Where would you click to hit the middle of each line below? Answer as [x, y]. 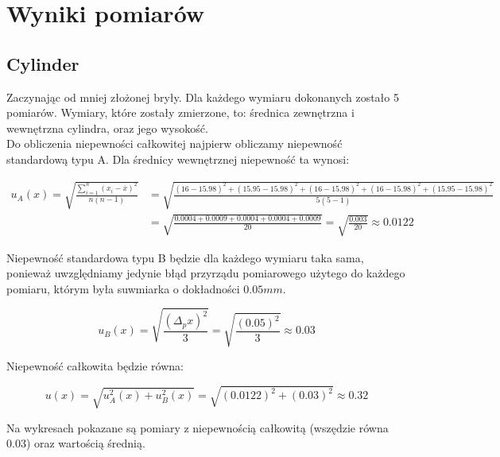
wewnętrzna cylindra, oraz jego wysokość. [107, 128]
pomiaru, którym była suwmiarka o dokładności [123, 288]
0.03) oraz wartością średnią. [76, 443]
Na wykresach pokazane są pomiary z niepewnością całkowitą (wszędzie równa [198, 427]
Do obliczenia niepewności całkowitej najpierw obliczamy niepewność [174, 143]
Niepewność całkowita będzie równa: [95, 365]
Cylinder [43, 63]
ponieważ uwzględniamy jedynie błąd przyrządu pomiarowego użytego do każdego [206, 273]
